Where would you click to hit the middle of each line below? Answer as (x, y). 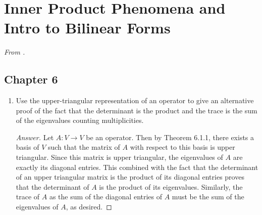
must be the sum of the (208, 197)
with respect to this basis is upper (182, 147)
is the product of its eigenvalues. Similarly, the (171, 186)
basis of (28, 147)
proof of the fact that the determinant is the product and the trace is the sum (137, 110)
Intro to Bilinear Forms (87, 28)
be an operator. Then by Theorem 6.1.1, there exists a (170, 137)
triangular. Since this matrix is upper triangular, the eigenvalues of (119, 157)
